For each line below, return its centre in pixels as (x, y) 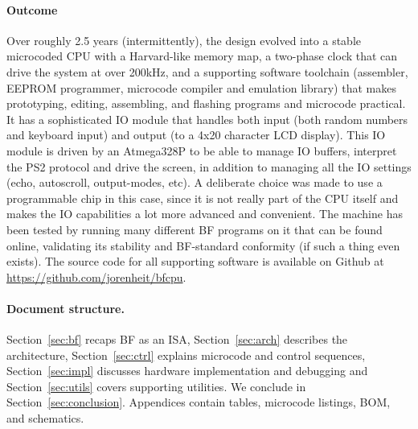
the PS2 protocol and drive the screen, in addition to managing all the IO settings (209, 166)
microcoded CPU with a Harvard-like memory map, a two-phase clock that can (202, 56)
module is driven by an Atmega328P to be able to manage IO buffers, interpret (202, 150)
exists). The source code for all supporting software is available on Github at (195, 261)
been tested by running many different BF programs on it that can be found (195, 229)
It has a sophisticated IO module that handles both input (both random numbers (207, 119)
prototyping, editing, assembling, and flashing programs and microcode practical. (206, 103)
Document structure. (66, 308)
